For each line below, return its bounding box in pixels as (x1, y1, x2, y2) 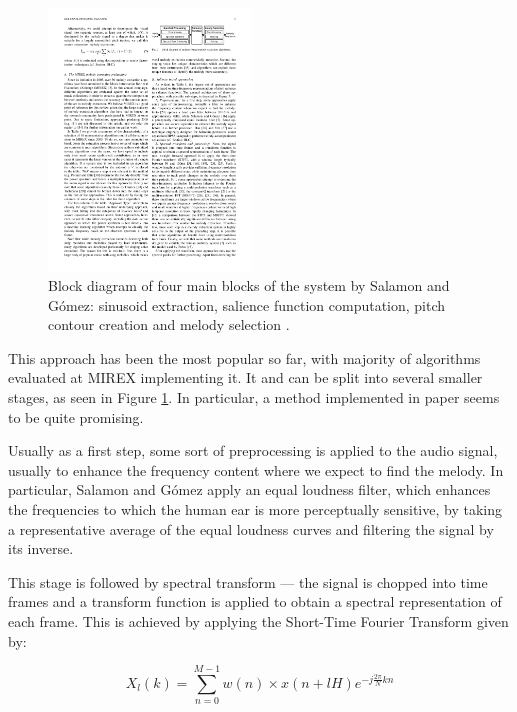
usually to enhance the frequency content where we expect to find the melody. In (8, 459, 504, 480)
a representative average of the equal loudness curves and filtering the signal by (8, 518, 494, 539)
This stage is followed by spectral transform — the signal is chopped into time (8, 571, 488, 592)
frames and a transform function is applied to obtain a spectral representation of (8, 591, 502, 612)
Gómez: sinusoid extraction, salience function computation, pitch (48, 294, 446, 315)
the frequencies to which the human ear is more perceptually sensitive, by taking (8, 498, 502, 519)
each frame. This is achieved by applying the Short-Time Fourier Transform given (8, 610, 509, 631)
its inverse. (8, 538, 74, 559)
